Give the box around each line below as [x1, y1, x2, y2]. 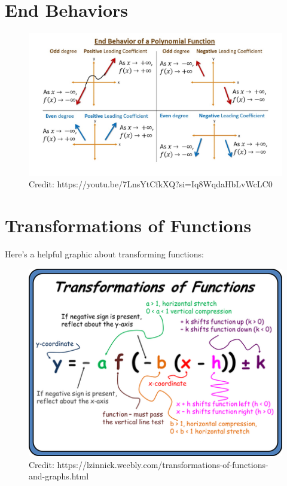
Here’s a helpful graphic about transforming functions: [5, 247, 204, 260]
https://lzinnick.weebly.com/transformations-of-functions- [57, 458, 268, 470]
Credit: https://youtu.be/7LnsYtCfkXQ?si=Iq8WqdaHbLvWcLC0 [29, 178, 273, 190]
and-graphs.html [29, 470, 89, 482]
